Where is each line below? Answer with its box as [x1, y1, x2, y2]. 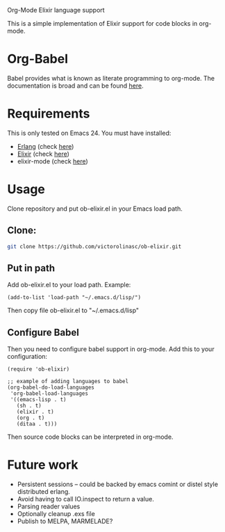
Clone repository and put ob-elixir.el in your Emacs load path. [7, 204, 183, 213]
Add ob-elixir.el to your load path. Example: [7, 281, 131, 289]
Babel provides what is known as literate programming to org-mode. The [7, 74, 215, 82]
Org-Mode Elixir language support [7, 6, 106, 14]
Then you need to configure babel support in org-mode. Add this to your [7, 345, 215, 353]
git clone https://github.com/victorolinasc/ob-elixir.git [7, 243, 182, 250]
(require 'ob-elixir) [7, 366, 70, 373]
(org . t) [16, 414, 45, 421]
